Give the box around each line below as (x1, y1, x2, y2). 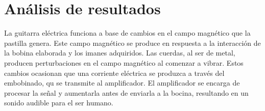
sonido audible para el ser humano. (4, 97, 113, 108)
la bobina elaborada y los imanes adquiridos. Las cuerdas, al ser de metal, (4, 47, 235, 58)
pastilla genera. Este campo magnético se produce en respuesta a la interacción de (4, 37, 261, 48)
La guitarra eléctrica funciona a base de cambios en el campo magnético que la (4, 27, 251, 38)
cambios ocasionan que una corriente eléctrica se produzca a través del (4, 67, 225, 78)
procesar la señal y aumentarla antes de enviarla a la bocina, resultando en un (4, 87, 249, 98)
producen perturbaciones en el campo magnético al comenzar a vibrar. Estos (4, 57, 244, 68)
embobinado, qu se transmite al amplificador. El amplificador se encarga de (4, 77, 240, 88)
